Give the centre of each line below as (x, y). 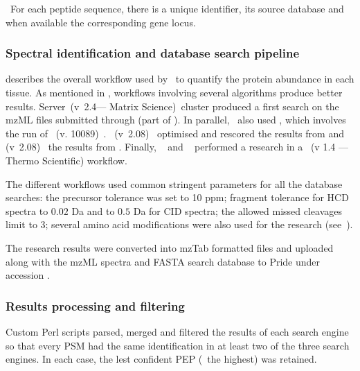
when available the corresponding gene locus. (101, 22)
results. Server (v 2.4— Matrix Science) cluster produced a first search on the (172, 106)
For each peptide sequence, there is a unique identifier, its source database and (177, 8)
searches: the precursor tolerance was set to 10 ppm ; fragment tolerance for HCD (177, 197)
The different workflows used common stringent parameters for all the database (174, 183)
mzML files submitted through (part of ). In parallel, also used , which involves (176, 120)
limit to (21, 224)
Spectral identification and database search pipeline (153, 53)
